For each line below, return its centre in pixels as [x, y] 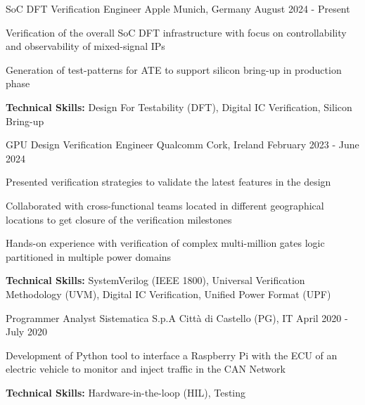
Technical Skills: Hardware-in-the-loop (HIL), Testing [126, 392]
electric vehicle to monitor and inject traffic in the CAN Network [146, 369]
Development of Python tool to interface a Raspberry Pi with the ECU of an [172, 355]
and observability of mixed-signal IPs [85, 46]
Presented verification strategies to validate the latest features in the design [168, 182]
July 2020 [26, 332]
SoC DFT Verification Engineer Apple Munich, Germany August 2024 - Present [178, 8]
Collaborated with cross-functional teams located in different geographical [165, 205]
